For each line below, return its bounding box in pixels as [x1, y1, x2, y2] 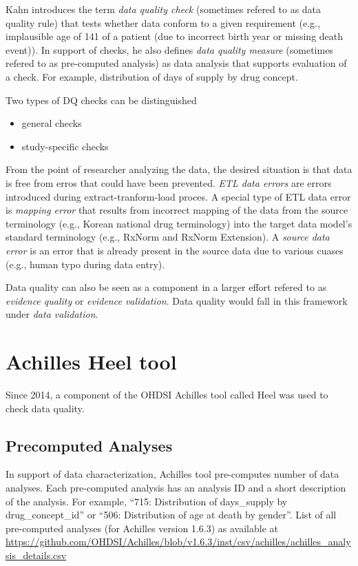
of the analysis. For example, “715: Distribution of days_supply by [6, 494, 288, 508]
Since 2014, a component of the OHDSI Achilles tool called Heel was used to [6, 387, 328, 401]
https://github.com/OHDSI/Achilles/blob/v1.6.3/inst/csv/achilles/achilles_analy [6, 534, 351, 549]
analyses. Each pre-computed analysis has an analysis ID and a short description [6, 480, 346, 494]
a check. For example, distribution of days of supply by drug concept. [6, 69, 298, 83]
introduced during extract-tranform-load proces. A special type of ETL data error [6, 189, 351, 203]
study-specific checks [21, 139, 109, 153]
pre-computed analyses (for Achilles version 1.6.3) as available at [6, 520, 278, 535]
